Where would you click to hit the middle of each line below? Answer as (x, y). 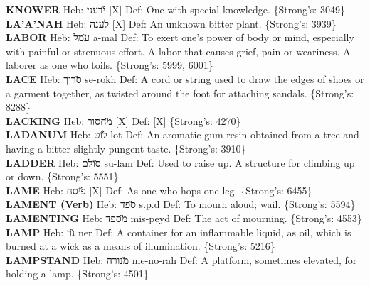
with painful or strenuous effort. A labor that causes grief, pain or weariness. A (178, 51)
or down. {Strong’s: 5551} (62, 176)
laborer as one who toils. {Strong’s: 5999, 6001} (110, 65)
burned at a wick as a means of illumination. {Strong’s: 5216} (141, 246)
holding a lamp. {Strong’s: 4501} (77, 274)
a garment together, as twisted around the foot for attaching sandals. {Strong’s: (180, 93)
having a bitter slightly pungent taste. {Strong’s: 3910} (126, 148)
